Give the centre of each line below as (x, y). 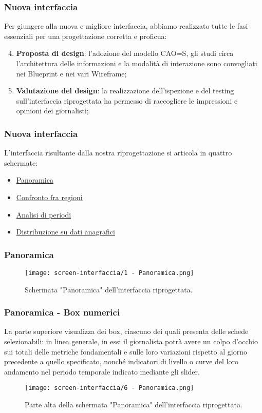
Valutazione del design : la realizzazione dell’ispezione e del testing (125, 91)
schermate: (21, 162)
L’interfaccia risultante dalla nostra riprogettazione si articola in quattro (118, 153)
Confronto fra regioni (49, 197)
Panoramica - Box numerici (62, 312)
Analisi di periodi (44, 214)
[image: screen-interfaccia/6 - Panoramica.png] (109, 388)
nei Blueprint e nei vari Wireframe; (71, 73)
